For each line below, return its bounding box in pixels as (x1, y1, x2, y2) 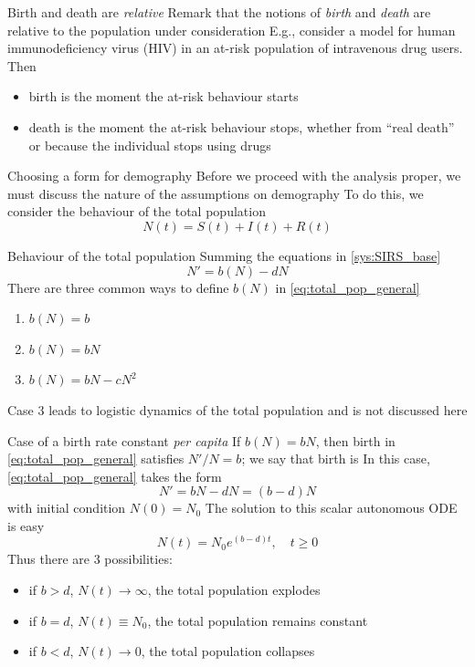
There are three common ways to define (7, 277, 229, 297)
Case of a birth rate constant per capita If (7, 431, 241, 450)
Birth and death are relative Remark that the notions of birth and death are (7, 3, 431, 21)
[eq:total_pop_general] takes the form (7, 466, 222, 485)
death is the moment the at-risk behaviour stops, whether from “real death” (28, 117, 455, 136)
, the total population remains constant (147, 610, 368, 630)
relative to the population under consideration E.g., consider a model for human (7, 20, 456, 39)
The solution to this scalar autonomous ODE (205, 498, 458, 517)
